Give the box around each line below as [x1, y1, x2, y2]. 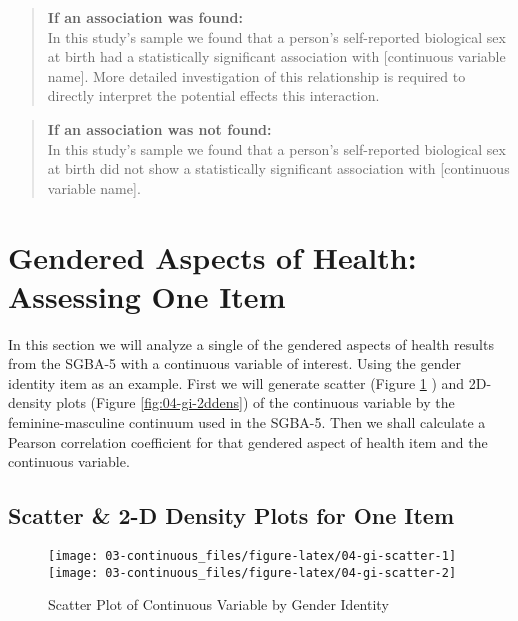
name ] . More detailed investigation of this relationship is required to [47, 65, 466, 86]
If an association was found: [47, 7, 243, 27]
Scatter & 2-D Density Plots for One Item [8, 500, 455, 531]
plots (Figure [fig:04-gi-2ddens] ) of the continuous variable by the [56, 392, 455, 413]
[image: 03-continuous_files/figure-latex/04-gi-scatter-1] [48, 549, 457, 564]
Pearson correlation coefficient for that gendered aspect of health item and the [8, 431, 488, 452]
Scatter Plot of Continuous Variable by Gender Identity [48, 594, 389, 615]
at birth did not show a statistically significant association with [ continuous [47, 158, 510, 179]
